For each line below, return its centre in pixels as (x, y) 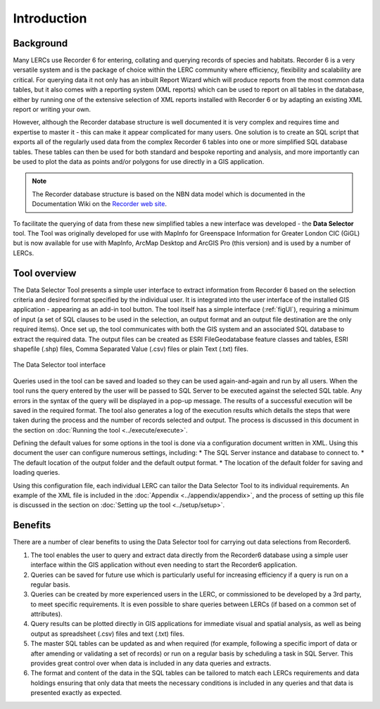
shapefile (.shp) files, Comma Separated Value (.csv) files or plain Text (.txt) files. (131, 349)
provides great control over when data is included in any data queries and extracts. (151, 663)
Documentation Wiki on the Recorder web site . (99, 204)
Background (40, 43)
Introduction (50, 18)
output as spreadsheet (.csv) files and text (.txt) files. (108, 634)
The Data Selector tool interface (59, 365)
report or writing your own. (52, 110)
